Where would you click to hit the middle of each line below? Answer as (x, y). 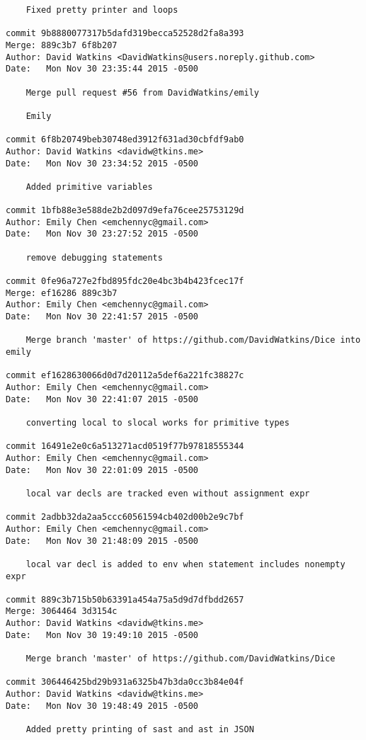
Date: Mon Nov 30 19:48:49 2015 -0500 (102, 706)
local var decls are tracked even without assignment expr (168, 493)
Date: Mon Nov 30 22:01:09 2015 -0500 (102, 470)
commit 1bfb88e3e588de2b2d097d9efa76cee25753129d (125, 211)
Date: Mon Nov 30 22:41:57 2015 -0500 (102, 317)
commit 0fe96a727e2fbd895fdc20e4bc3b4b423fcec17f (125, 281)
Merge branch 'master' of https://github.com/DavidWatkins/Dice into (193, 340)
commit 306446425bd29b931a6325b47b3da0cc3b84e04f (125, 682)
